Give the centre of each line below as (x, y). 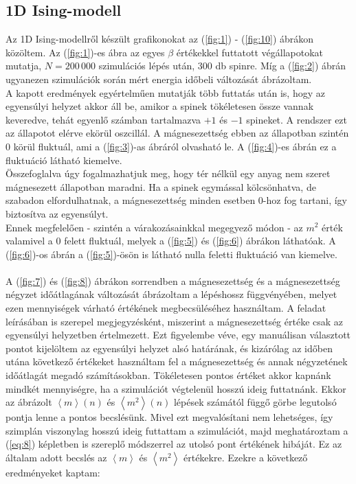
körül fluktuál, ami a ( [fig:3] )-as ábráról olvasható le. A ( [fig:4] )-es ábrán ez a (175, 146)
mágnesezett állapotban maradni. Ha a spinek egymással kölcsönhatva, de (161, 186)
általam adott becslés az (56, 458)
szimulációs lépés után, (147, 66)
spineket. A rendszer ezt (297, 119)
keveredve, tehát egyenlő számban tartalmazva (103, 119)
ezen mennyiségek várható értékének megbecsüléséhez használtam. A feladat (166, 308)
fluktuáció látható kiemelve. (64, 160)
